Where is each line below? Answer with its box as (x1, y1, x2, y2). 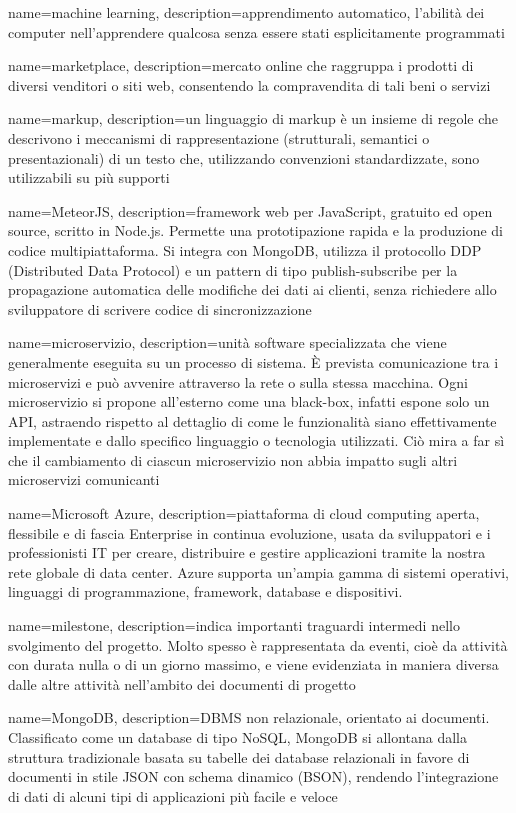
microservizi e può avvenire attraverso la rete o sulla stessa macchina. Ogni (8, 371, 468, 392)
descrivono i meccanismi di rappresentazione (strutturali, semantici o (8, 127, 430, 148)
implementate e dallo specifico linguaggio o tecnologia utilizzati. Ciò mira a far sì (8, 430, 505, 451)
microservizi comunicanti (8, 469, 160, 490)
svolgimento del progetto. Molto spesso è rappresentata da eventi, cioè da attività (8, 634, 508, 655)
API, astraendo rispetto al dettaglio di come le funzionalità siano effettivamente (8, 410, 497, 431)
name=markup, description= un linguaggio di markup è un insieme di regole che (8, 108, 498, 129)
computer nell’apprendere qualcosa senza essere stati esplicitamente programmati (8, 21, 505, 42)
